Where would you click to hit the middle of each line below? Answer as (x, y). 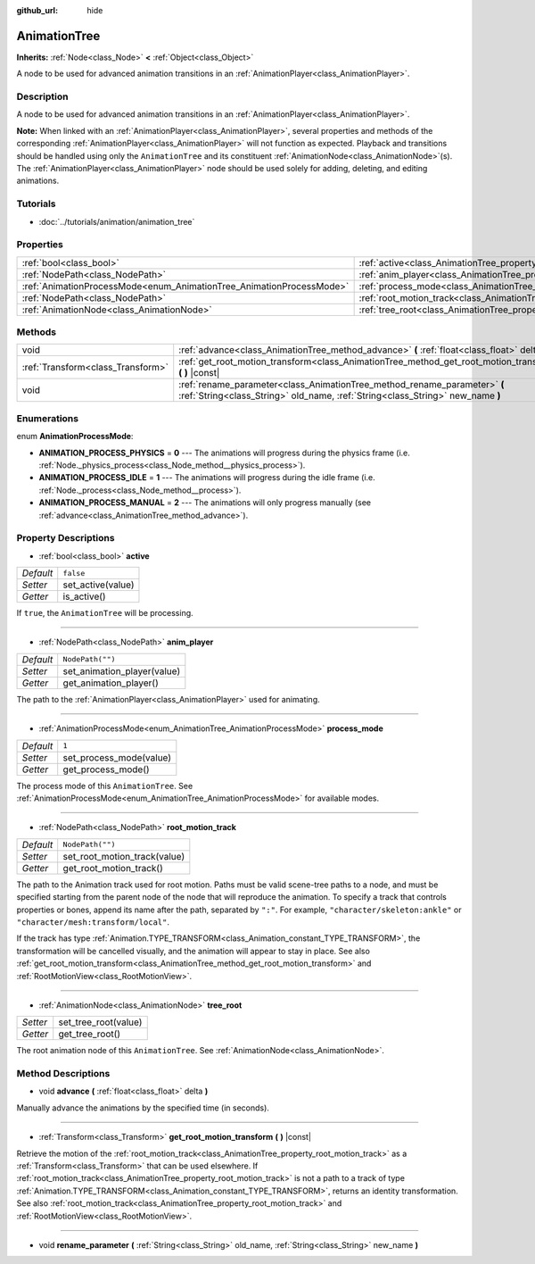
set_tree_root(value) (100, 1022)
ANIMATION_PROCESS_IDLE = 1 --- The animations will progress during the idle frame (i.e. (207, 478)
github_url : (37, 10)
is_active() (84, 596)
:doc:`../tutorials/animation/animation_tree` (117, 221)
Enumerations (48, 418)
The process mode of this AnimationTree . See (105, 786)
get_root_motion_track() (113, 868)
